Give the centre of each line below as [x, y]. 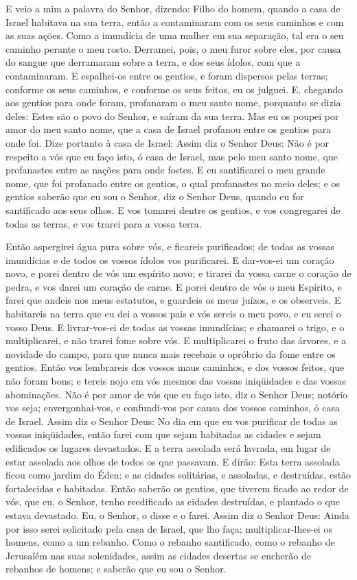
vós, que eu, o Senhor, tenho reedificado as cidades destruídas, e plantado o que [173, 502]
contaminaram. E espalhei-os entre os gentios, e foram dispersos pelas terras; [167, 75]
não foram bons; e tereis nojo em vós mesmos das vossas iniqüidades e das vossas [176, 381]
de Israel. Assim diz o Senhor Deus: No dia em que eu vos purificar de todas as [172, 421]
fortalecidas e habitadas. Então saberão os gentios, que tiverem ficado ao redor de [177, 488]
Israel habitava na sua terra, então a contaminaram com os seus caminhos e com [175, 22]
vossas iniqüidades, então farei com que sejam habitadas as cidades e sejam [163, 434]
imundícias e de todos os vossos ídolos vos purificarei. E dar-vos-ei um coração [170, 259]
